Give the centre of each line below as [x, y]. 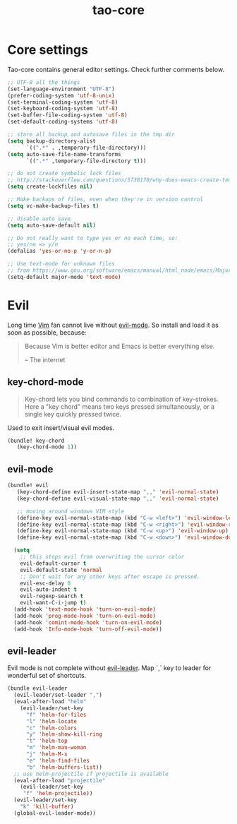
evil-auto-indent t [49, 590]
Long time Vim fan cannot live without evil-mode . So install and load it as [113, 325]
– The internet [45, 359]
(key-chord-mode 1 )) [47, 447]
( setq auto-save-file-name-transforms [64, 154]
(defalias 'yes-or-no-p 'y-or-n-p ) [60, 251]
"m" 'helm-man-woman [56, 748]
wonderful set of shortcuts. [47, 676]
